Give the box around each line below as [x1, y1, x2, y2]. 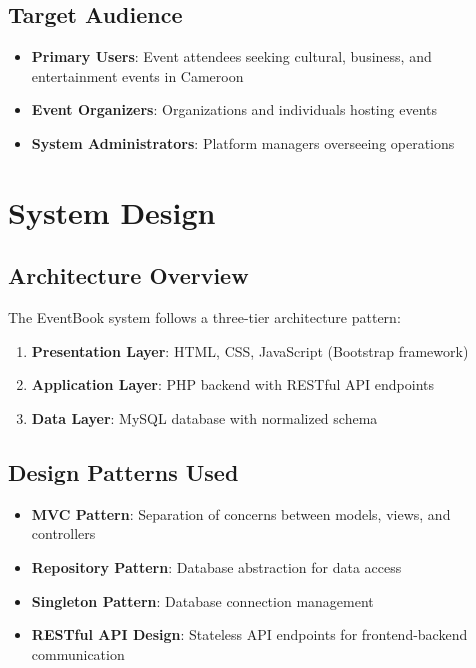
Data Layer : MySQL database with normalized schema [31, 407, 378, 428]
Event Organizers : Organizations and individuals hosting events [31, 99, 437, 120]
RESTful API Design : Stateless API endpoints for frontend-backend [31, 624, 468, 645]
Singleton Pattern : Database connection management [31, 590, 374, 611]
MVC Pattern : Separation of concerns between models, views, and [31, 503, 451, 524]
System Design [8, 191, 216, 232]
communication [31, 643, 125, 664]
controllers [31, 523, 96, 544]
